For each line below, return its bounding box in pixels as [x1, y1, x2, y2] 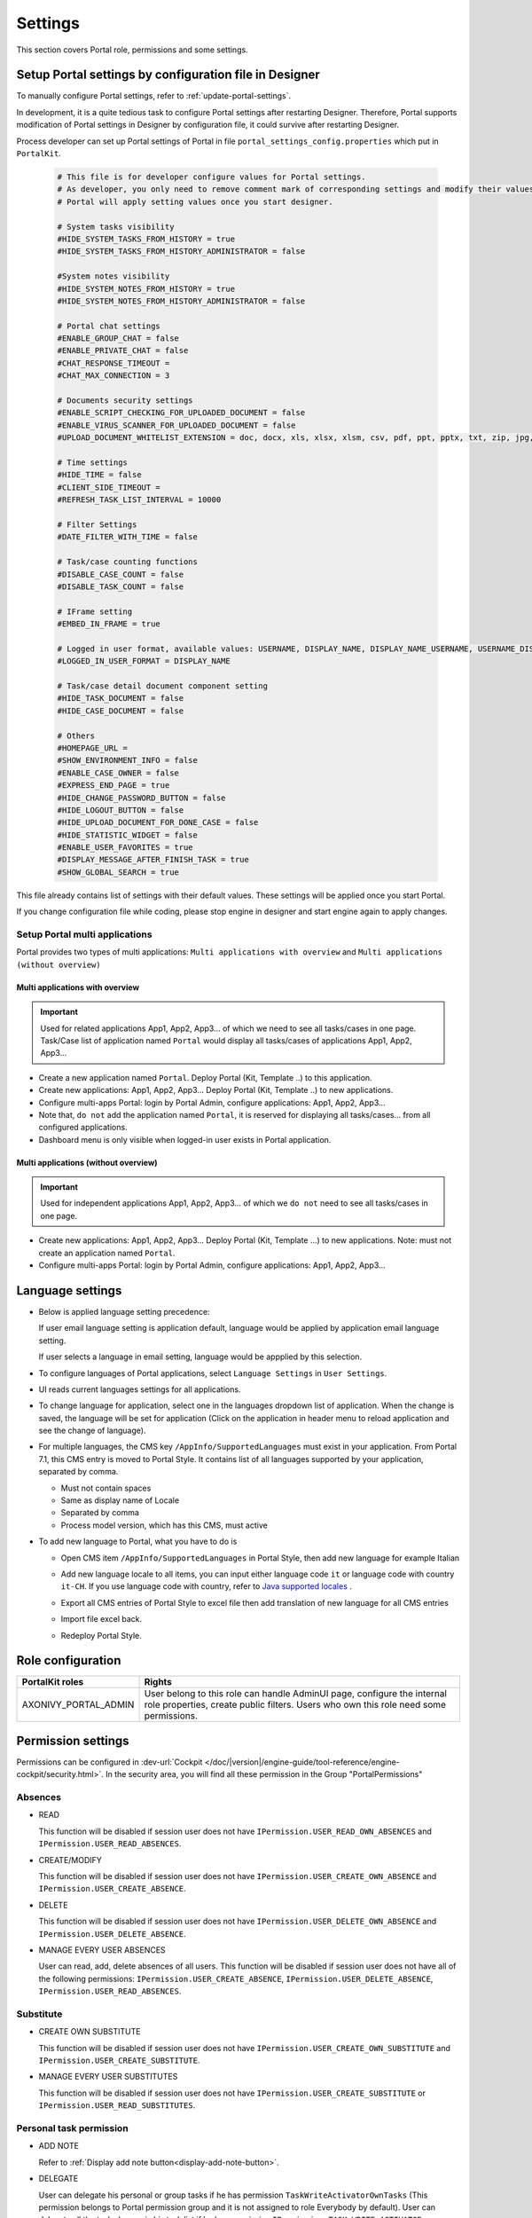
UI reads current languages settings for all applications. [38, 1384, 241, 1395]
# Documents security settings [57, 396, 194, 405]
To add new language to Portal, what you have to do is [38, 1536, 238, 1547]
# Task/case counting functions [57, 557, 199, 567]
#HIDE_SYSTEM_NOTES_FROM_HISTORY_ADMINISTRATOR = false [57, 295, 306, 306]
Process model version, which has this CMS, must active [60, 1520, 268, 1530]
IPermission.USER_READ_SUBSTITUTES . [38, 2100, 196, 2111]
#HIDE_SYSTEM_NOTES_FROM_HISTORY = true [57, 284, 235, 294]
